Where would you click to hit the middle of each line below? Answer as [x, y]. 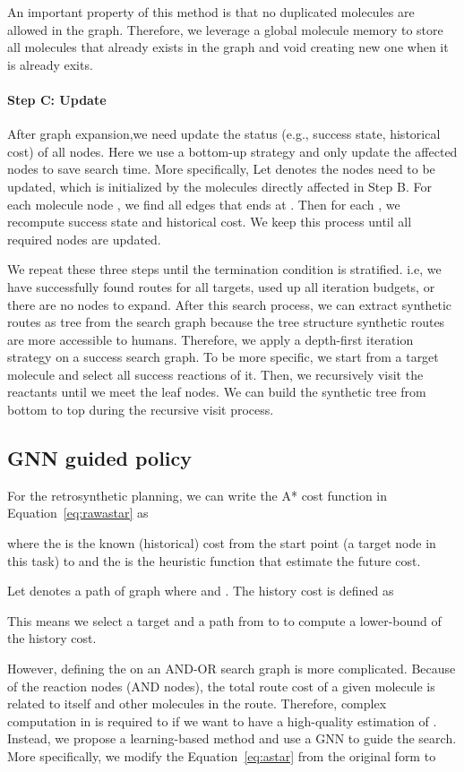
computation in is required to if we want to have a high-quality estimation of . [222, 721]
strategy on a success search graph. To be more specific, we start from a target [223, 357]
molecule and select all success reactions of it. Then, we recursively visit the [215, 374]
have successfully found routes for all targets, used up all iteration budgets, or [221, 286]
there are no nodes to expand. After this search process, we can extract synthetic [230, 304]
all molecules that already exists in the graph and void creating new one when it [228, 47]
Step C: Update [57, 99]
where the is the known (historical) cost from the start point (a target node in [222, 543]
